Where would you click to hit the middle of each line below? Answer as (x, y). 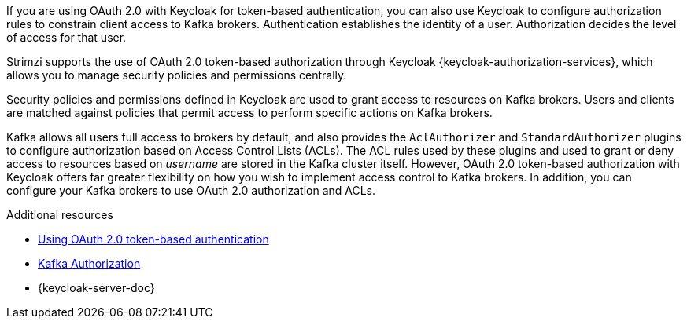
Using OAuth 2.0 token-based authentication (153, 239)
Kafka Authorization (89, 263)
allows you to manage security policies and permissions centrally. (177, 75)
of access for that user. (66, 37)
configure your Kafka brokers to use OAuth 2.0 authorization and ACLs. (191, 190)
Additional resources (60, 215)
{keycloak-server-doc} (96, 288)
